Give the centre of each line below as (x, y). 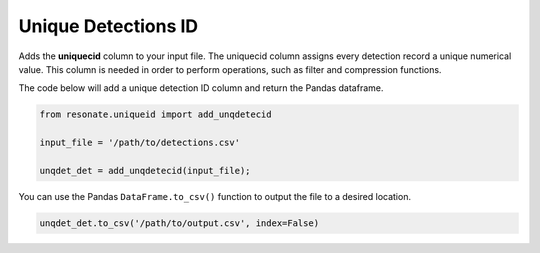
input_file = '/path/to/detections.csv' (139, 143)
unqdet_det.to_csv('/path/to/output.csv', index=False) (179, 223)
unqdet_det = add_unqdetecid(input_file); (145, 170)
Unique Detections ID (108, 26)
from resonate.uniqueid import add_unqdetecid (155, 114)
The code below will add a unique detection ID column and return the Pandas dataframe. (201, 88)
